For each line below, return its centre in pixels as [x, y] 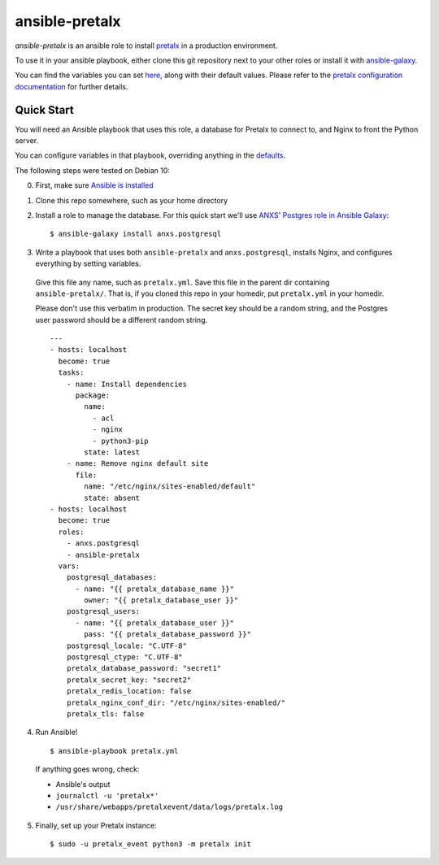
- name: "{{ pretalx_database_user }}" [155, 623]
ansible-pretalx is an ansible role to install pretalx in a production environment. [146, 46]
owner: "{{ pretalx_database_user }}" [161, 600]
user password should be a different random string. [121, 319]
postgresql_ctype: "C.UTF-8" [124, 657]
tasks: [71, 373]
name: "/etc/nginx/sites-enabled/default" [170, 487]
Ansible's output [83, 784]
